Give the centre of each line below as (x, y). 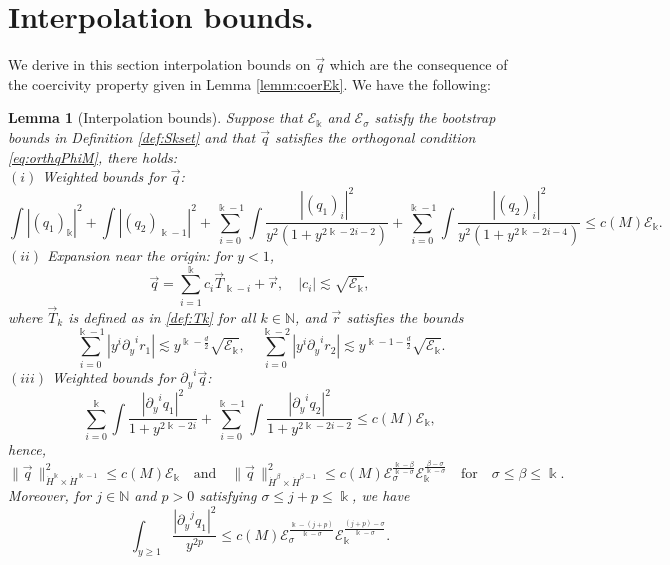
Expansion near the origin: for (140, 255)
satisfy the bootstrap (435, 117)
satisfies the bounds (405, 317)
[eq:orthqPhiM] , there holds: (93, 156)
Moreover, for (50, 495)
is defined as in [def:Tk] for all (162, 317)
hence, (27, 448)
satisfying (228, 495)
